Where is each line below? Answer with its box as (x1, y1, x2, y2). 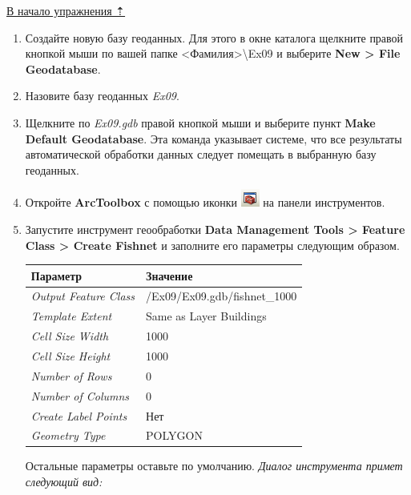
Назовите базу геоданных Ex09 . (25, 87, 179, 104)
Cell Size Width (30, 328, 109, 344)
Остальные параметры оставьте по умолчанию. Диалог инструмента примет (25, 457, 403, 474)
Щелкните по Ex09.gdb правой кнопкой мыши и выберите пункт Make (25, 114, 376, 131)
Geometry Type (30, 427, 106, 444)
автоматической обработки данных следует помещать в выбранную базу (25, 146, 377, 163)
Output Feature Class (30, 288, 135, 304)
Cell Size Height (30, 348, 111, 364)
